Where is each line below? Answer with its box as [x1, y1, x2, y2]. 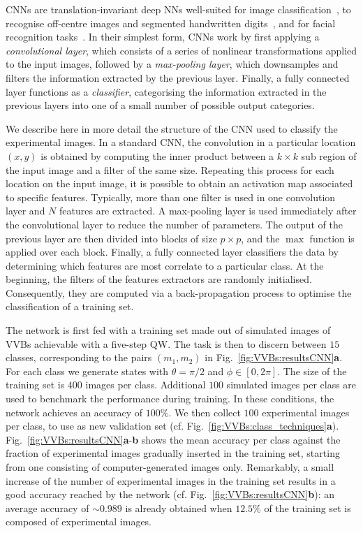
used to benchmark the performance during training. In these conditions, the [6, 391, 334, 406]
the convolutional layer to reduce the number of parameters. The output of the [6, 217, 343, 231]
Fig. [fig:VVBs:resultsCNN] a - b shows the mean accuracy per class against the [6, 432, 341, 446]
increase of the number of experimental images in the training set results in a [6, 473, 336, 488]
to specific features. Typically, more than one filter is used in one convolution [6, 189, 336, 204]
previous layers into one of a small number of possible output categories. [6, 98, 315, 112]
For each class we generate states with [6, 363, 169, 378]
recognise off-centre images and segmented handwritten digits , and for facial [6, 15, 336, 30]
